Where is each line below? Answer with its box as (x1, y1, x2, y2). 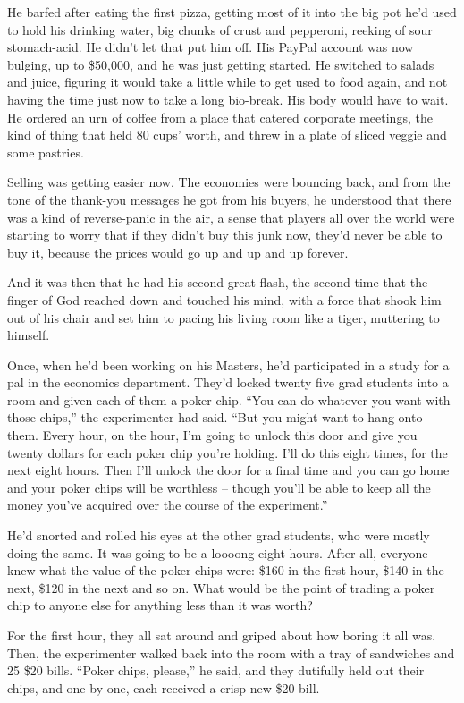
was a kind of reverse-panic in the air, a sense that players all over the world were (7, 208, 455, 226)
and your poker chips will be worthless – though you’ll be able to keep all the (7, 478, 431, 496)
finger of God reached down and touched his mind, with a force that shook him (7, 290, 442, 309)
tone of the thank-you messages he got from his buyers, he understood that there (7, 190, 451, 208)
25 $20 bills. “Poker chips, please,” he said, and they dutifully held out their (7, 661, 425, 680)
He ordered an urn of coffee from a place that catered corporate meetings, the (7, 107, 433, 126)
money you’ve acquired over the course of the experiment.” (7, 495, 328, 514)
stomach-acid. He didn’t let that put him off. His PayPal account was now (7, 38, 414, 56)
